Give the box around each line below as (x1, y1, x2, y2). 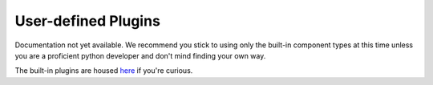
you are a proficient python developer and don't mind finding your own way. (14, 51, 266, 60)
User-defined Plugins (14, 12, 160, 30)
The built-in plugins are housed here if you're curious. (14, 66, 193, 75)
